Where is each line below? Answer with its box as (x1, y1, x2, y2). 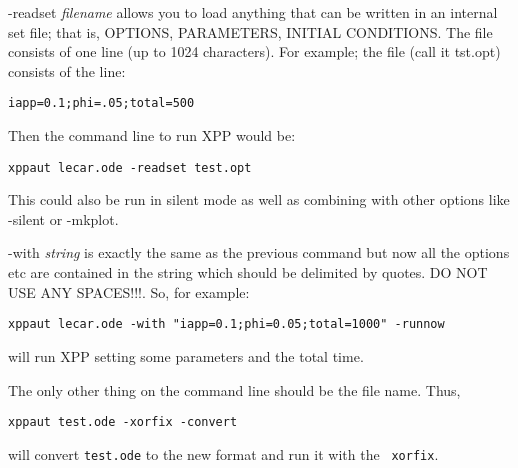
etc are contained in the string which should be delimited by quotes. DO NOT (8, 262, 488, 283)
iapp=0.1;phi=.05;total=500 (8, 96, 195, 111)
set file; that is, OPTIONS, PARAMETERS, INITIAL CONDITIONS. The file (8, 21, 493, 42)
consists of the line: (8, 60, 126, 81)
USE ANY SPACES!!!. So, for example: (8, 281, 250, 302)
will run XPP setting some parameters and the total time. (8, 345, 364, 366)
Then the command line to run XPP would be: (8, 125, 296, 146)
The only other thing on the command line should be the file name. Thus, (8, 379, 461, 400)
